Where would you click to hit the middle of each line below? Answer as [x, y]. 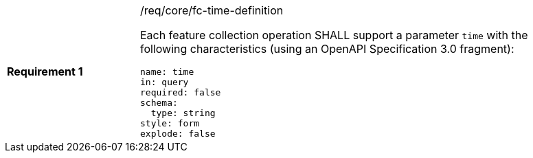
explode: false [178, 134]
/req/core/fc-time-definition [212, 10]
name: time [167, 72]
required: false [181, 92]
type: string [183, 113]
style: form [170, 123]
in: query [165, 82]
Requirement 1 [45, 71]
